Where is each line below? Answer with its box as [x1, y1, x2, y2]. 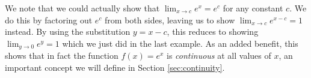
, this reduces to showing [167, 25, 259, 38]
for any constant [223, 2, 283, 14]
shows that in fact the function [5, 49, 119, 62]
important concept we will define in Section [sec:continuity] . [5, 61, 225, 73]
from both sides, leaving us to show [105, 13, 235, 26]
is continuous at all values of [167, 49, 271, 62]
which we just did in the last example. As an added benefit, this [62, 37, 298, 49]
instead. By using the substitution [5, 25, 131, 38]
